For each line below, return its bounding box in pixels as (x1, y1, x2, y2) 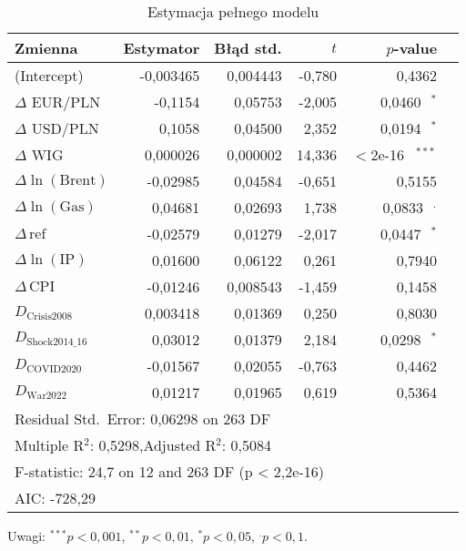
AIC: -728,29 (15, 487, 96, 508)
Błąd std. (214, 37, 282, 58)
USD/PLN (31, 117, 99, 138)
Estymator (123, 37, 200, 58)
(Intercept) (15, 65, 84, 86)
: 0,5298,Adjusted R (89, 434, 217, 455)
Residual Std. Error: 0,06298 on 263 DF (15, 408, 271, 429)
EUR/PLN (31, 91, 101, 112)
